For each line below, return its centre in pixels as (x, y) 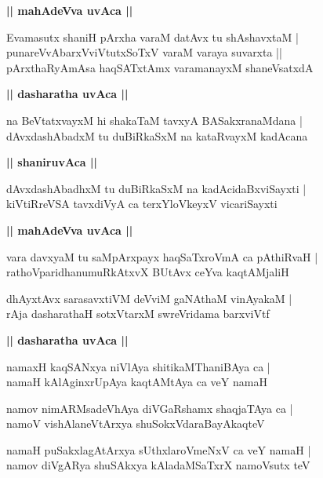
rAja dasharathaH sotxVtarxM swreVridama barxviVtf (138, 314)
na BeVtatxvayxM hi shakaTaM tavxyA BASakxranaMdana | (154, 120)
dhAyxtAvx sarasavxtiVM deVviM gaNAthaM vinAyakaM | (149, 298)
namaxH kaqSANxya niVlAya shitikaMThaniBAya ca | (138, 366)
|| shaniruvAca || (52, 162)
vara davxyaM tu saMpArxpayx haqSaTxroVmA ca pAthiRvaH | (162, 256)
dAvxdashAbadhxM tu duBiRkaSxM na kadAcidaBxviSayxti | (156, 188)
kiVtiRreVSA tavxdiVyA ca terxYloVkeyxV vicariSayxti (142, 204)
